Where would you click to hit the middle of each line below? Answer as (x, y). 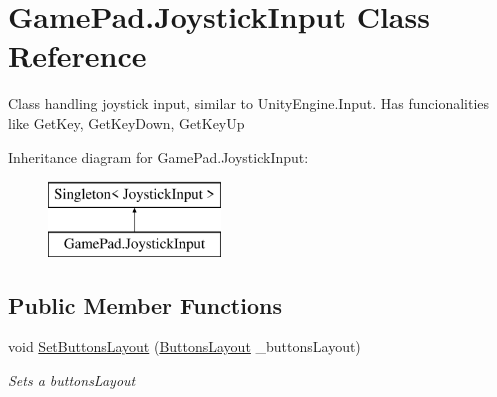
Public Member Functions (145, 304)
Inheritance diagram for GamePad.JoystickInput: (158, 156)
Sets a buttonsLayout (72, 380)
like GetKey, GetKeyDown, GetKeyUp (126, 122)
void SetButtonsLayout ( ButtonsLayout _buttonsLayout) (184, 346)
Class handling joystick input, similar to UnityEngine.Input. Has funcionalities (249, 103)
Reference (77, 55)
